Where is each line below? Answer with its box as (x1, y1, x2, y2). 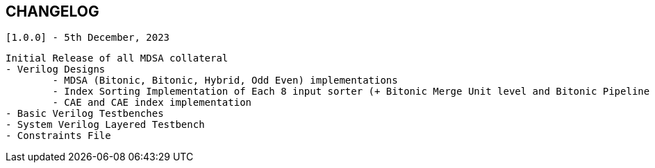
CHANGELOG (6, 3, 99, 20)
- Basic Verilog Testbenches (6, 108, 164, 120)
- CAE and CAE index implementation (52, 97, 252, 109)
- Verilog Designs (6, 64, 106, 75)
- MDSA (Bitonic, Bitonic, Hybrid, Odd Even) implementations (52, 75, 398, 86)
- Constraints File (6, 130, 111, 142)
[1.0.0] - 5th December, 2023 (6, 32, 170, 44)
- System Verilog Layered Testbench (6, 119, 205, 131)
